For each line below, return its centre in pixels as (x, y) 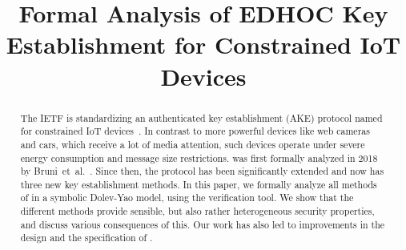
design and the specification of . (86, 238)
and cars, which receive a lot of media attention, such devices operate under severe (193, 144)
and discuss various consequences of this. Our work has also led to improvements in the (203, 224)
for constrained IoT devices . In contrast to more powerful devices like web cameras (195, 131)
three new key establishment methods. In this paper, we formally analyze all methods (199, 184)
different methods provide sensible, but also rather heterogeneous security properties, (197, 211)
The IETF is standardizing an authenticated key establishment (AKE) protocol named (201, 117)
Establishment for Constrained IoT (203, 44)
